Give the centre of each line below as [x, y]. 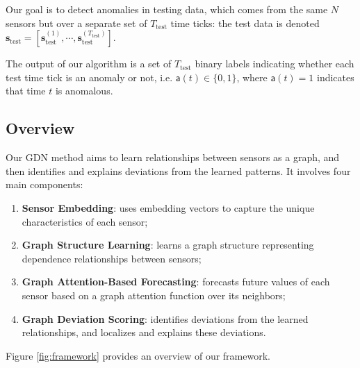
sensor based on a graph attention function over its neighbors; [154, 295]
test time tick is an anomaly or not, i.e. [89, 77]
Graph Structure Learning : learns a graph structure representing [168, 245]
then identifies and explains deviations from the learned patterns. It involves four [178, 170]
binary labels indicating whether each [275, 64]
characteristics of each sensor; [85, 221]
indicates [335, 77]
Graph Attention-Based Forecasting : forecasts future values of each [176, 282]
